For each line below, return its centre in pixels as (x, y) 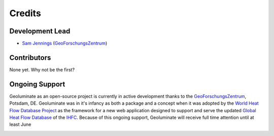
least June (20, 124)
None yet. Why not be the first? (42, 70)
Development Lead (40, 31)
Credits (25, 13)
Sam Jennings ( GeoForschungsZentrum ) (65, 43)
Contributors (30, 57)
